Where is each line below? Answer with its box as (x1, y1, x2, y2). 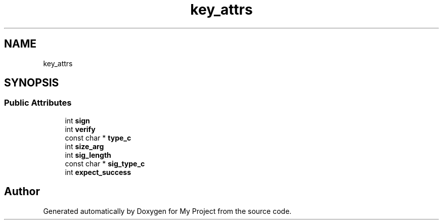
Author (4, 185, 40, 198)
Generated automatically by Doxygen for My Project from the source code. (43, 206, 292, 215)
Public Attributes (4, 98, 72, 108)
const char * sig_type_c (65, 159, 145, 168)
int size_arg (65, 142, 104, 151)
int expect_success (65, 167, 131, 176)
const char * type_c (65, 133, 131, 142)
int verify (65, 124, 96, 133)
